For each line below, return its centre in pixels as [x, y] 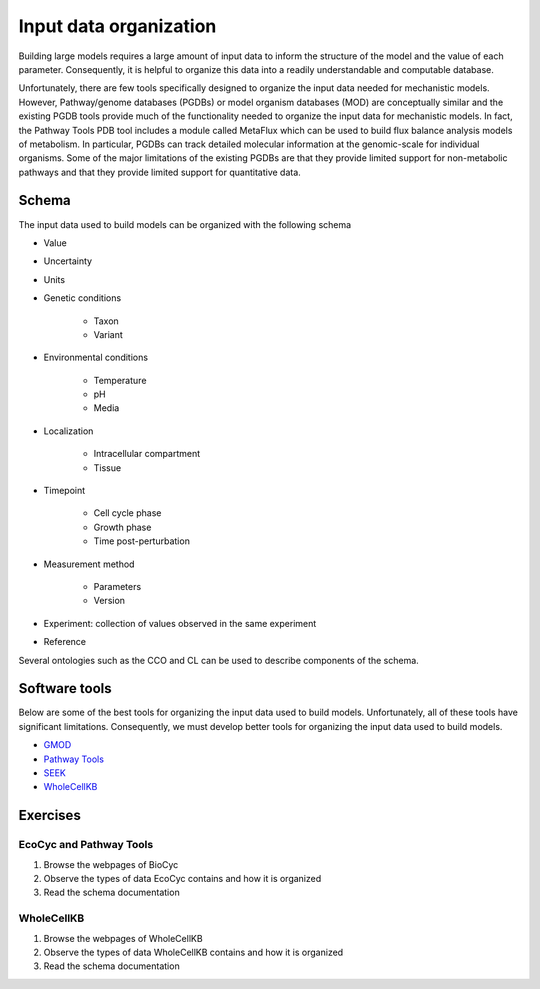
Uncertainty [68, 261]
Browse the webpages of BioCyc [111, 864]
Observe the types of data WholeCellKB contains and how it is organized [193, 952]
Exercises [50, 815]
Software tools [65, 688]
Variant [108, 334]
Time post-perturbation [141, 541]
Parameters [117, 586]
